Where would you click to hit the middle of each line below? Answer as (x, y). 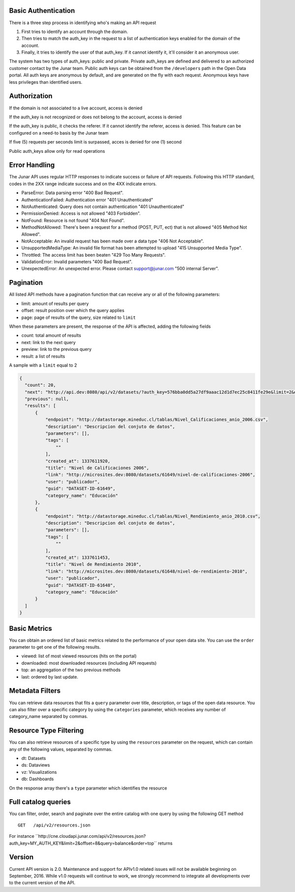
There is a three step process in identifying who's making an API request (83, 23)
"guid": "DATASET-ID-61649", (80, 489)
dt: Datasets (34, 758)
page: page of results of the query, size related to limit (79, 317)
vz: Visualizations (39, 772)
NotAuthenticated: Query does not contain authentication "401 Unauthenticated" (103, 206)
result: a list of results (43, 356)
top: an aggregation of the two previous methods (71, 670)
